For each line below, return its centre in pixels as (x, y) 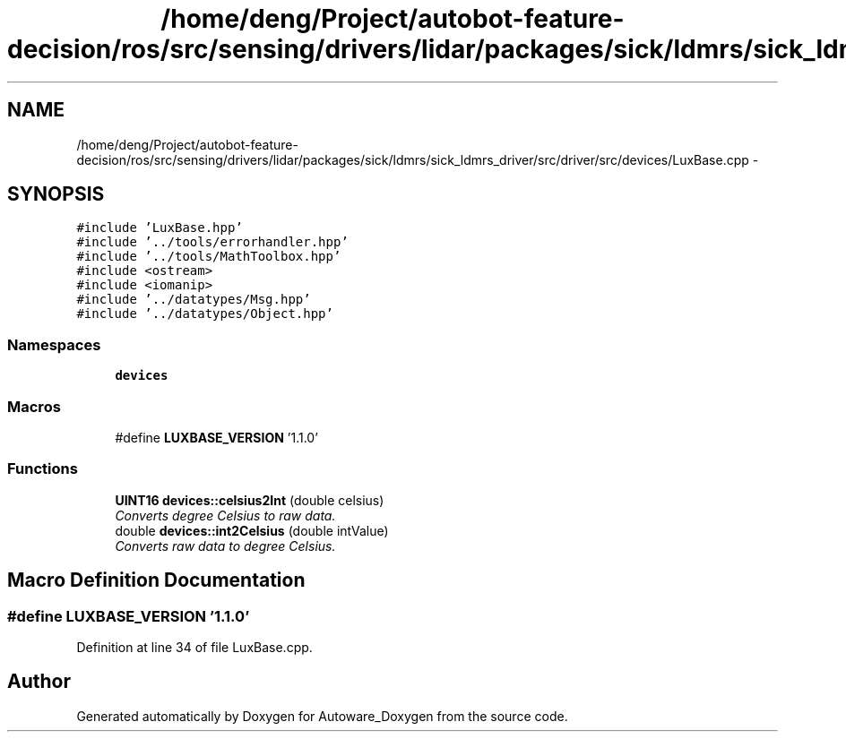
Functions (43, 469)
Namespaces (54, 344)
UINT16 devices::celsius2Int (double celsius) (250, 500)
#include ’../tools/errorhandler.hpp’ (212, 242)
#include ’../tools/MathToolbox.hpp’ (209, 257)
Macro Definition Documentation (156, 580)
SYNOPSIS (56, 194)
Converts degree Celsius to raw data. (225, 515)
